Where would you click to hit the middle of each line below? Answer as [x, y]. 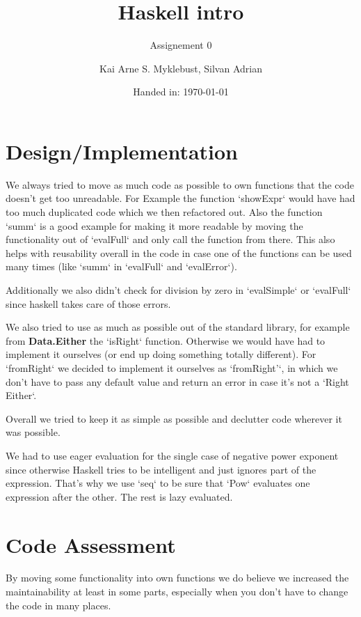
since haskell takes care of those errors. [88, 303]
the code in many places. [58, 605]
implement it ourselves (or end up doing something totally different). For [161, 354]
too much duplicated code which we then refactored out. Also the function [164, 212]
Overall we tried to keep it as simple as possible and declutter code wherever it [174, 418]
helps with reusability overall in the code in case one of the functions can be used [179, 252]
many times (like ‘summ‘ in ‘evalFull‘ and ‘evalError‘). [121, 266]
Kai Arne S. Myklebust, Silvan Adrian [181, 68]
